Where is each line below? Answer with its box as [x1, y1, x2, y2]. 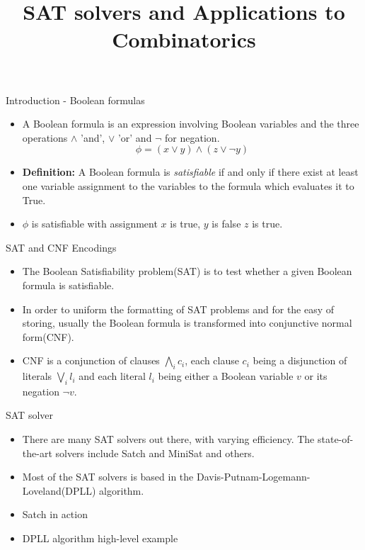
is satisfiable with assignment [31, 216, 158, 231]
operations [22, 130, 68, 145]
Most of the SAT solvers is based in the [22, 469, 194, 484]
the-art [22, 445, 52, 460]
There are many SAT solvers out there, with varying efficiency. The [22, 432, 315, 447]
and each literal [79, 369, 146, 383]
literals [22, 369, 52, 383]
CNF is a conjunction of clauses [22, 353, 160, 368]
